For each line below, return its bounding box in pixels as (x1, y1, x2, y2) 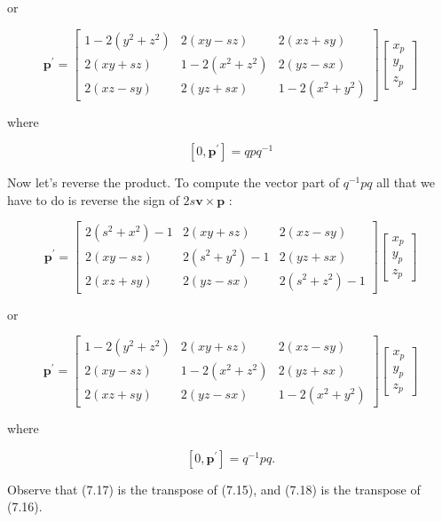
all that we (376, 173, 435, 192)
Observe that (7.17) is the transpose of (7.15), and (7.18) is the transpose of (7, 479, 421, 498)
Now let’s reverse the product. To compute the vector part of (7, 173, 340, 192)
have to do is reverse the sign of (7, 190, 179, 209)
